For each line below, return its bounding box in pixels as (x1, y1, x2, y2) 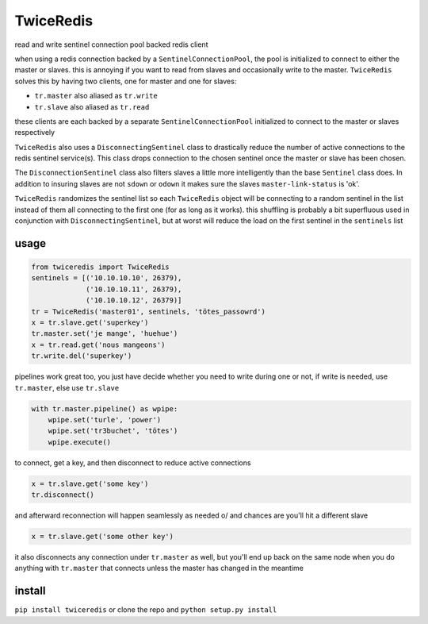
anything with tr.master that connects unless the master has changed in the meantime (14, 564, 304, 573)
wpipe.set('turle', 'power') (48, 415, 162, 424)
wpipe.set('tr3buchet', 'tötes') (48, 426, 178, 436)
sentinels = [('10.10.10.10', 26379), (31, 274, 182, 283)
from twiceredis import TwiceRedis (31, 263, 170, 272)
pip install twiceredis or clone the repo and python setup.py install (14, 605, 277, 614)
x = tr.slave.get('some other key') (31, 532, 174, 541)
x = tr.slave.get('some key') (31, 479, 149, 488)
